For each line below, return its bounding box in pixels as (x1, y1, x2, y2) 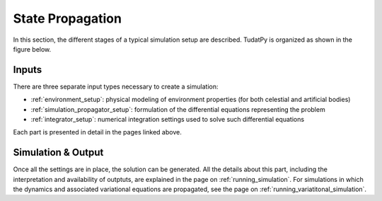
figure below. (13, 45, 52, 53)
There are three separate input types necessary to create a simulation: (13, 82, 219, 91)
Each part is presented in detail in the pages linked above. (13, 128, 182, 137)
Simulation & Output (13, 147, 104, 159)
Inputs (13, 64, 42, 76)
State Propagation (13, 11, 122, 26)
